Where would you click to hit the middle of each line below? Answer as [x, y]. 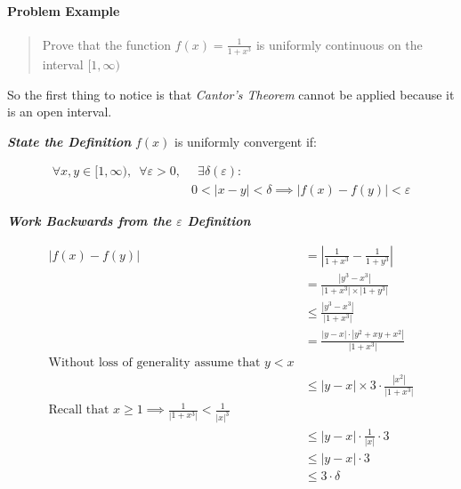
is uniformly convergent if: [245, 141]
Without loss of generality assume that [154, 362]
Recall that [79, 410]
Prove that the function [106, 44]
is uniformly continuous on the [339, 44]
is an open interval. [60, 112]
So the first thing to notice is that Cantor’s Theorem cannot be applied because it [231, 94]
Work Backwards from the [89, 221]
